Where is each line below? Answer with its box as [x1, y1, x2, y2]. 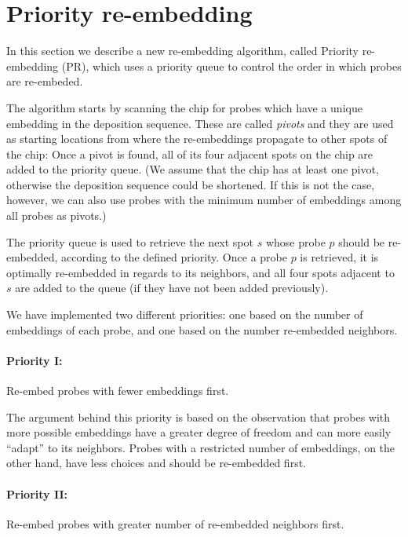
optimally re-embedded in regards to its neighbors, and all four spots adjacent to [6, 264, 395, 280]
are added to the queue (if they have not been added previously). [15, 279, 329, 296]
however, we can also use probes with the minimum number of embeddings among [6, 192, 402, 208]
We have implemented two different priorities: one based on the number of [6, 306, 363, 323]
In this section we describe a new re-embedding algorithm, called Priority [6, 42, 359, 59]
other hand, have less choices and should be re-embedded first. [6, 455, 306, 471]
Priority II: [6, 485, 68, 502]
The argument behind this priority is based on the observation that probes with [6, 408, 391, 425]
